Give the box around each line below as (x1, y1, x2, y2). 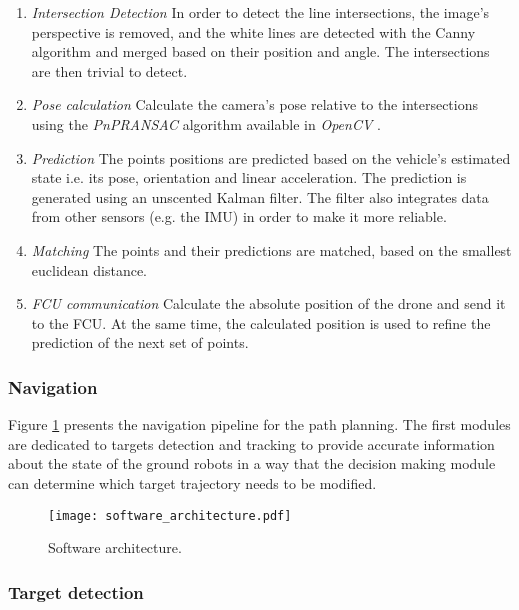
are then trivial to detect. (31, 60, 188, 81)
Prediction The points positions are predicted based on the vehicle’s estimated (31, 147, 511, 168)
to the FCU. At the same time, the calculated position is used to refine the (31, 312, 491, 333)
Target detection (8, 579, 144, 604)
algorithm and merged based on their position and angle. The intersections (31, 41, 490, 62)
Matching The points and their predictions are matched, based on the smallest (31, 239, 512, 260)
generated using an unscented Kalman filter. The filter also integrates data (31, 186, 489, 207)
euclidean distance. (31, 259, 147, 280)
